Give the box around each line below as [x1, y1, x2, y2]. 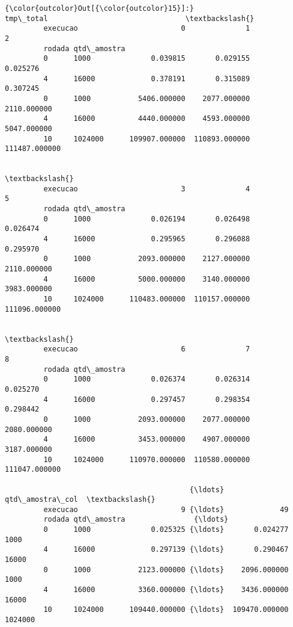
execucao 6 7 [43, 345, 250, 354]
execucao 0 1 [43, 24, 250, 33]
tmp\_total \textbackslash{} [5, 14, 255, 23]
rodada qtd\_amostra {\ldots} [43, 515, 229, 524]
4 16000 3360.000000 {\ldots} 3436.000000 [43, 585, 289, 595]
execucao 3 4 [43, 184, 250, 193]
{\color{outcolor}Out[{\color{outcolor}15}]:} [5, 4, 194, 13]
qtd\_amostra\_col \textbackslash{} [5, 495, 156, 504]
